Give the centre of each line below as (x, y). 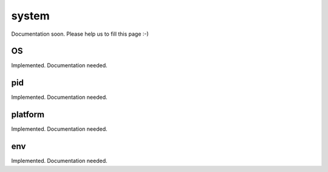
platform (28, 115)
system (30, 16)
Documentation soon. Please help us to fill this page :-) (80, 34)
